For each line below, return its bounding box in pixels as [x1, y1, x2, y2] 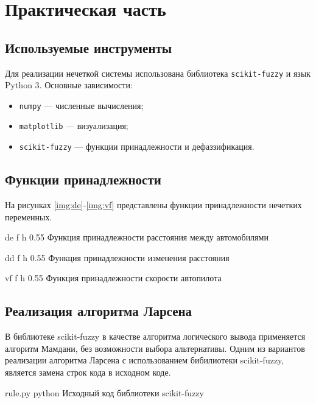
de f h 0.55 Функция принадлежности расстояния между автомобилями [5, 231, 269, 244]
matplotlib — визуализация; [19, 119, 128, 132]
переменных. [5, 210, 52, 223]
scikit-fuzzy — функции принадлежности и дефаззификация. [19, 140, 255, 153]
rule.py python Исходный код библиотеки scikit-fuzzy [5, 386, 204, 399]
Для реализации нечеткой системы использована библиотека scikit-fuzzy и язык [5, 66, 311, 79]
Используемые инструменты [5, 38, 172, 57]
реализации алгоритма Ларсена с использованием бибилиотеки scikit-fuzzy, [5, 354, 284, 366]
